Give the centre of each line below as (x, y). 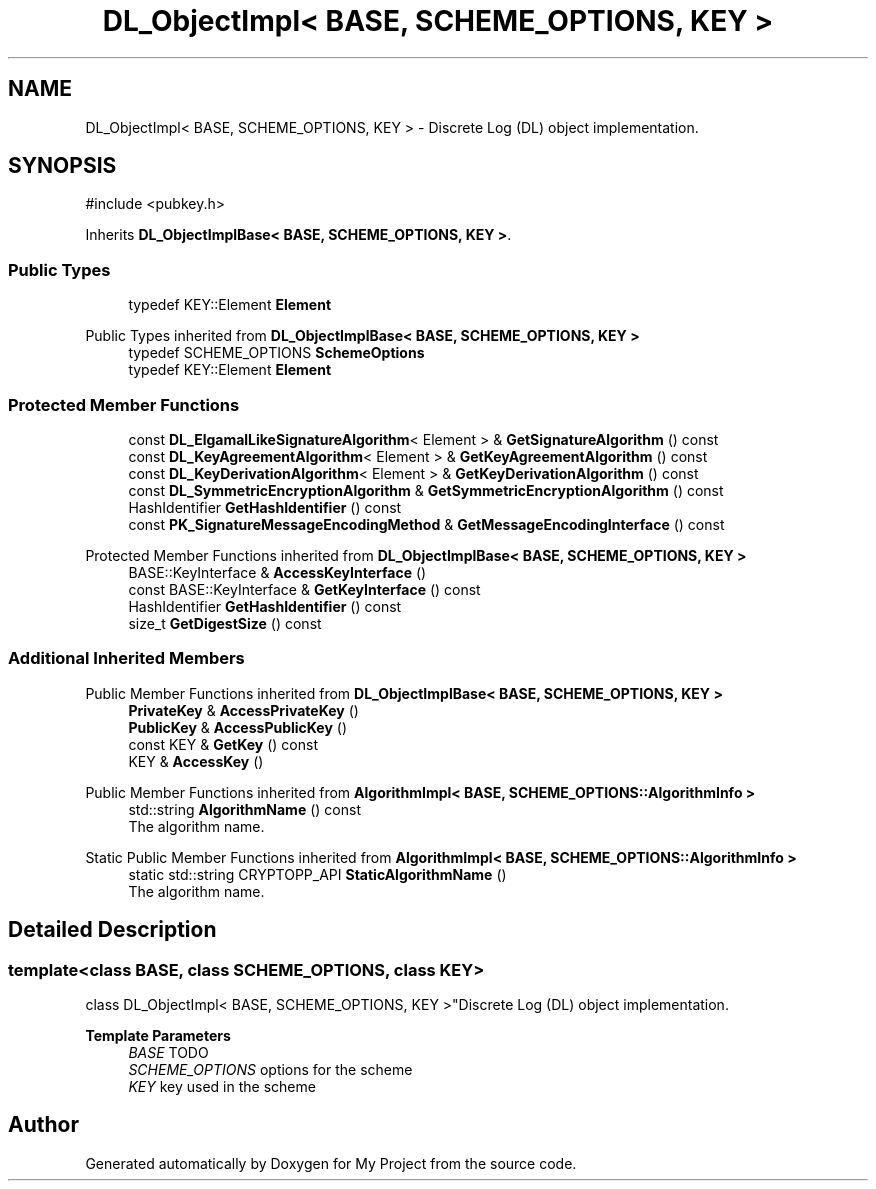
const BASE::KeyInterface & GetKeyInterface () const (304, 589)
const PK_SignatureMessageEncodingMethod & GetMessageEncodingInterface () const (426, 524)
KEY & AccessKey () (196, 761)
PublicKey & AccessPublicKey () (238, 727)
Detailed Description (112, 930)
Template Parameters (158, 1035)
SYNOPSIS (62, 166)
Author (43, 1125)
